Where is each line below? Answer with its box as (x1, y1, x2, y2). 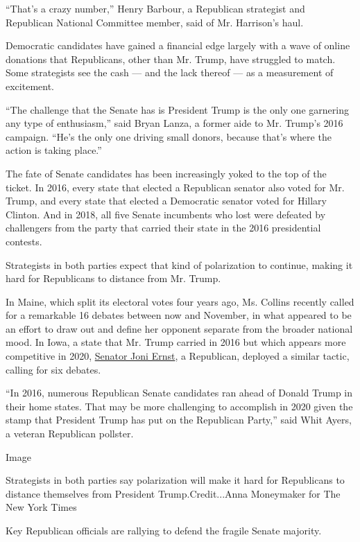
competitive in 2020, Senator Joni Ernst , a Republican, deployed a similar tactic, (6, 349, 350, 363)
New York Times (6, 500, 77, 514)
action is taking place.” (6, 143, 102, 157)
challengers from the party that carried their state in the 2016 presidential (6, 220, 321, 235)
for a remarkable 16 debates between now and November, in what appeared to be (6, 308, 352, 322)
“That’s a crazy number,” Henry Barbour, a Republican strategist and (6, 1, 305, 15)
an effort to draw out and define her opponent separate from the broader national (6, 321, 353, 335)
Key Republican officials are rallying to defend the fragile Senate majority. (6, 523, 322, 537)
